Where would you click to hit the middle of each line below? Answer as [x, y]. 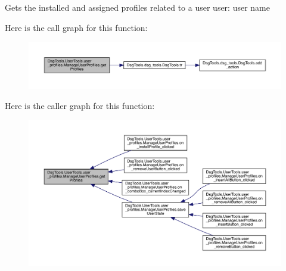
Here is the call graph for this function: [76, 27]
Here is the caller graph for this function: [80, 105]
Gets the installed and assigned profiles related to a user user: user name [137, 7]
